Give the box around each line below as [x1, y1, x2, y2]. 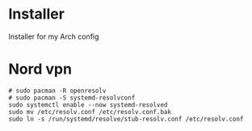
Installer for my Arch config [8, 32, 99, 41]
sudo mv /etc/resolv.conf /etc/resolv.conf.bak [8, 108, 172, 116]
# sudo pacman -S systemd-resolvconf [8, 94, 136, 102]
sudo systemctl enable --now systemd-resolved [8, 100, 168, 109]
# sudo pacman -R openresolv [8, 87, 107, 95]
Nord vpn [8, 60, 73, 78]
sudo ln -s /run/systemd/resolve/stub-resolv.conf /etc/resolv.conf [8, 115, 244, 123]
